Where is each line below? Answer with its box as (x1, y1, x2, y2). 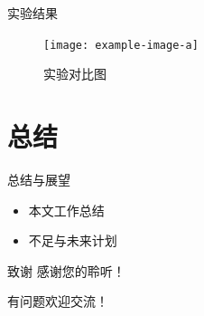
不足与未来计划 (28, 231, 117, 250)
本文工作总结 (28, 200, 105, 219)
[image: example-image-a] (43, 38, 199, 52)
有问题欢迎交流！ (7, 292, 108, 311)
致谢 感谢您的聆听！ (7, 261, 125, 280)
